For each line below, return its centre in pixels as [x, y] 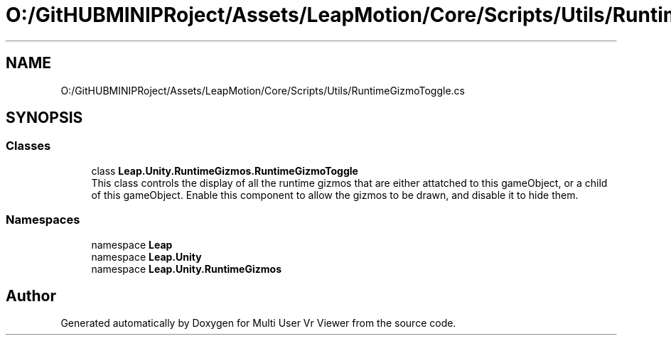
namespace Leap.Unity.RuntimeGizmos [186, 269]
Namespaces [43, 220]
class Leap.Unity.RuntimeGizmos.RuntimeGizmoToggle [225, 170]
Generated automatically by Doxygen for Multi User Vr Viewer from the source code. [258, 323]
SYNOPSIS [44, 118]
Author [31, 296]
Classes [28, 146]
